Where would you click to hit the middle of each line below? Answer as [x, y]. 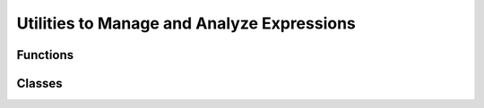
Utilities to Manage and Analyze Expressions [186, 23]
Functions [45, 55]
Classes [39, 83]
